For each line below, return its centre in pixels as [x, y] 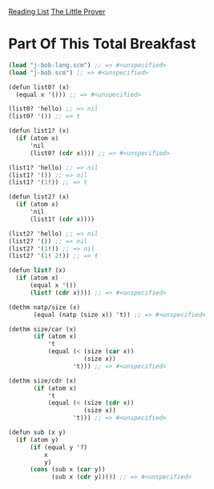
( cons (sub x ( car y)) [67, 470]
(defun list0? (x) [39, 87]
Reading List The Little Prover [57, 12]
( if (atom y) [37, 439]
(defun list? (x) [37, 271]
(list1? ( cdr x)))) [62, 219]
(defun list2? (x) [39, 197]
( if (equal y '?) [59, 447]
